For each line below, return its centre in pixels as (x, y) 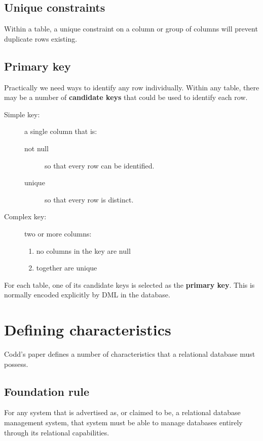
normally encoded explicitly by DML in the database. (87, 295)
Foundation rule (47, 391)
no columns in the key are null (83, 250)
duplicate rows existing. (41, 38)
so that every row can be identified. (100, 165)
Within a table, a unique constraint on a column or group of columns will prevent (131, 29)
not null (36, 148)
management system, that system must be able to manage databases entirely (123, 422)
